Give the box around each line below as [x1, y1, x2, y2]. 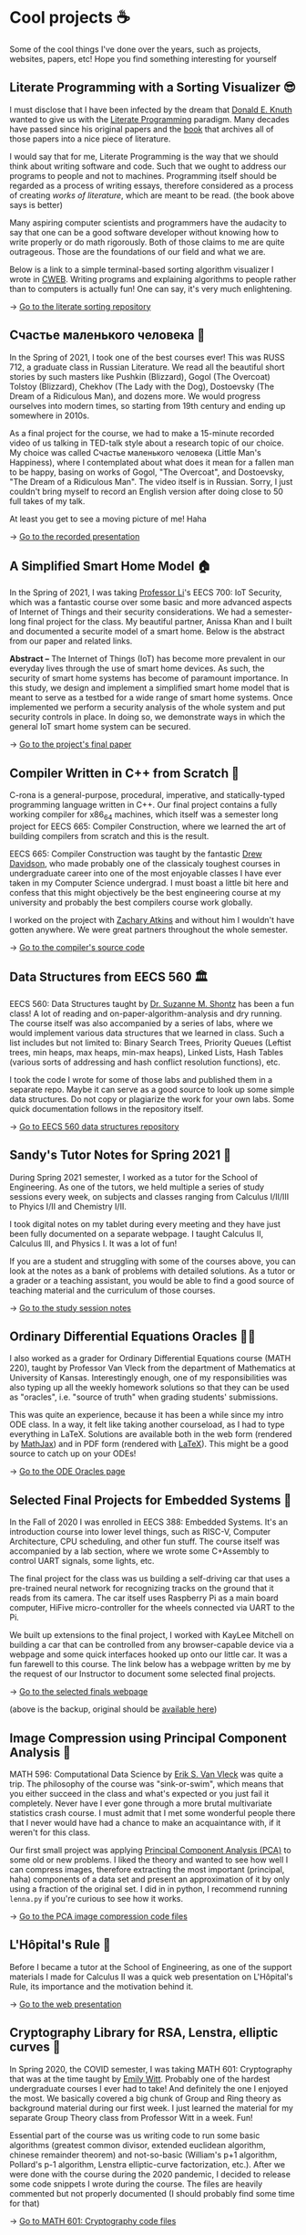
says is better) [9, 199, 64, 210]
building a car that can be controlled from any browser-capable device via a [9, 1640, 294, 1651]
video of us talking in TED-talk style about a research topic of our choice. [9, 437, 284, 448]
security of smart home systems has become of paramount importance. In [9, 673, 289, 684]
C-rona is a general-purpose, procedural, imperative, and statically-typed [9, 790, 285, 801]
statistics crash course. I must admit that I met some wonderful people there [9, 1808, 296, 1819]
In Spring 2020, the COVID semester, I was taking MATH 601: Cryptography [9, 2063, 293, 2074]
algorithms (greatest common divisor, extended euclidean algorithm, [9, 2139, 266, 2150]
